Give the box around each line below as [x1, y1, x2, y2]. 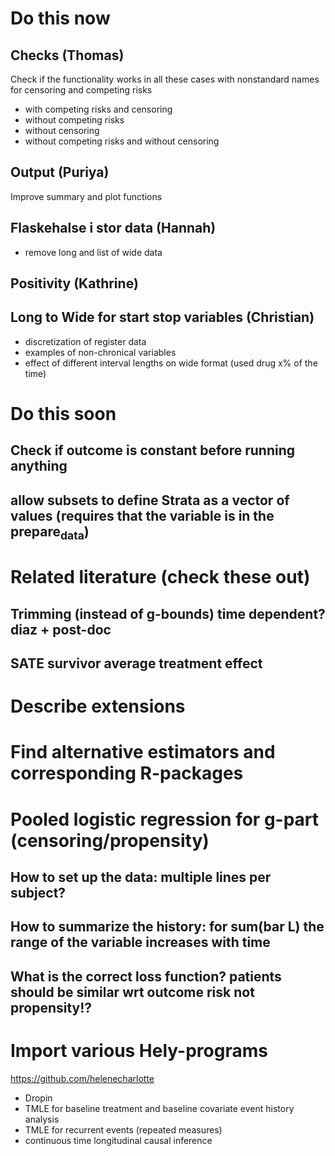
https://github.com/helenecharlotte [10, 1072, 155, 1084]
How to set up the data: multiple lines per [10, 868, 272, 886]
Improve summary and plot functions [10, 190, 163, 202]
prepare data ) [10, 523, 90, 542]
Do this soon [10, 403, 117, 426]
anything [10, 458, 68, 475]
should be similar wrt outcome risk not [10, 983, 255, 1001]
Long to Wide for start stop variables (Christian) [10, 309, 315, 326]
